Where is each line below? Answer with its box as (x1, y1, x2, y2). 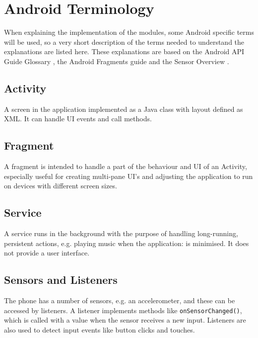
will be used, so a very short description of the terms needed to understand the (4, 36, 245, 47)
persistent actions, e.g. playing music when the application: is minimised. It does (4, 238, 249, 248)
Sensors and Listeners (4, 272, 118, 287)
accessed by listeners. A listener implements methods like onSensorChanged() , (4, 305, 242, 315)
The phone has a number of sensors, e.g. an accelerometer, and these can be (4, 295, 235, 306)
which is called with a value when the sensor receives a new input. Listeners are (4, 315, 246, 325)
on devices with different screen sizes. (4, 180, 117, 191)
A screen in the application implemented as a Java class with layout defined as (4, 103, 243, 114)
